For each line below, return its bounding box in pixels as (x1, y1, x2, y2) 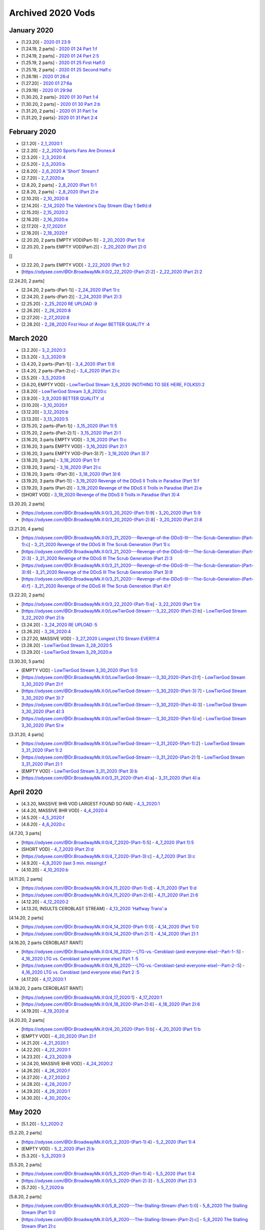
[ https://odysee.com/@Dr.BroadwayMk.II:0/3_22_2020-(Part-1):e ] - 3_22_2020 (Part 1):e (21, 601, 201, 607)
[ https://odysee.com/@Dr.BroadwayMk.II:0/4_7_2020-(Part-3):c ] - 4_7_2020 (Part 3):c (21, 853, 196, 859)
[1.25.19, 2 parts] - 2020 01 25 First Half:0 (21, 60, 106, 66)
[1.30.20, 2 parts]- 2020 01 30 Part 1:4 (21, 94, 99, 100)
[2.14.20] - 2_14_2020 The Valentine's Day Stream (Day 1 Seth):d (21, 202, 152, 209)
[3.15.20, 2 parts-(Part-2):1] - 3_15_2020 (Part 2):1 (21, 430, 121, 435)
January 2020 (9, 26, 54, 34)
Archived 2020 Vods (9, 7, 95, 18)
